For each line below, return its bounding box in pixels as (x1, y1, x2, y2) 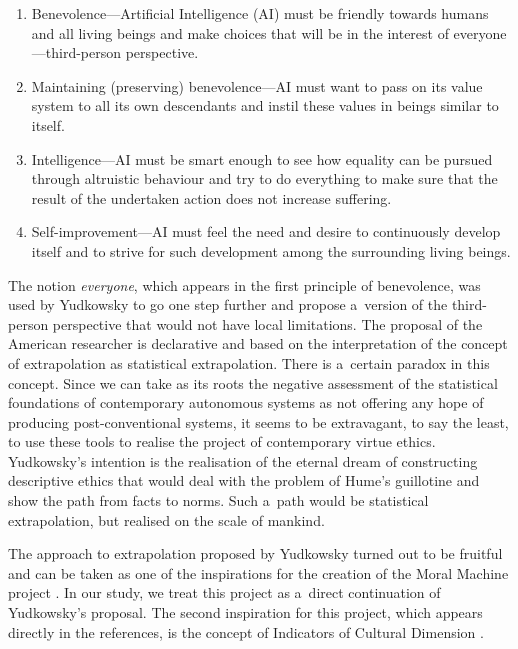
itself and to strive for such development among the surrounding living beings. (31, 240, 511, 261)
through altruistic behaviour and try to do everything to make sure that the (31, 168, 498, 189)
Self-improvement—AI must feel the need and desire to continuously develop (31, 221, 501, 242)
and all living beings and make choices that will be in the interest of (31, 22, 449, 43)
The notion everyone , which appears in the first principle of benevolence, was (8, 274, 481, 295)
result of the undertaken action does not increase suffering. (31, 187, 392, 208)
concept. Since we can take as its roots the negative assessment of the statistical (8, 372, 498, 393)
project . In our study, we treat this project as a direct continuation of (8, 582, 441, 603)
